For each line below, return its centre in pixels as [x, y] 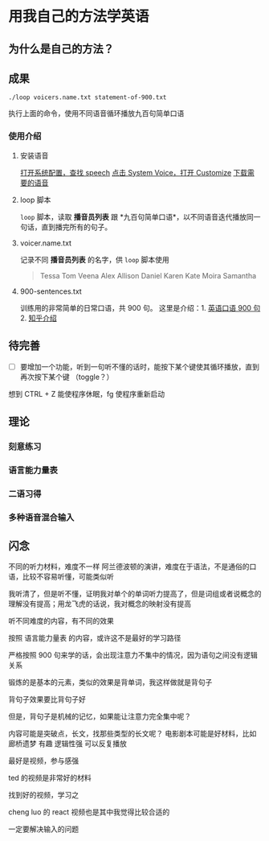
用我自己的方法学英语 [79, 16]
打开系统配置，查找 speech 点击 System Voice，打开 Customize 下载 [134, 172]
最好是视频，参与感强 [43, 761]
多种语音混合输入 [41, 517]
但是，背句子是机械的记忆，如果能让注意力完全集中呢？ [100, 716]
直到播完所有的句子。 [77, 227]
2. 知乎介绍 [39, 318]
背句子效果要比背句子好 [47, 699]
